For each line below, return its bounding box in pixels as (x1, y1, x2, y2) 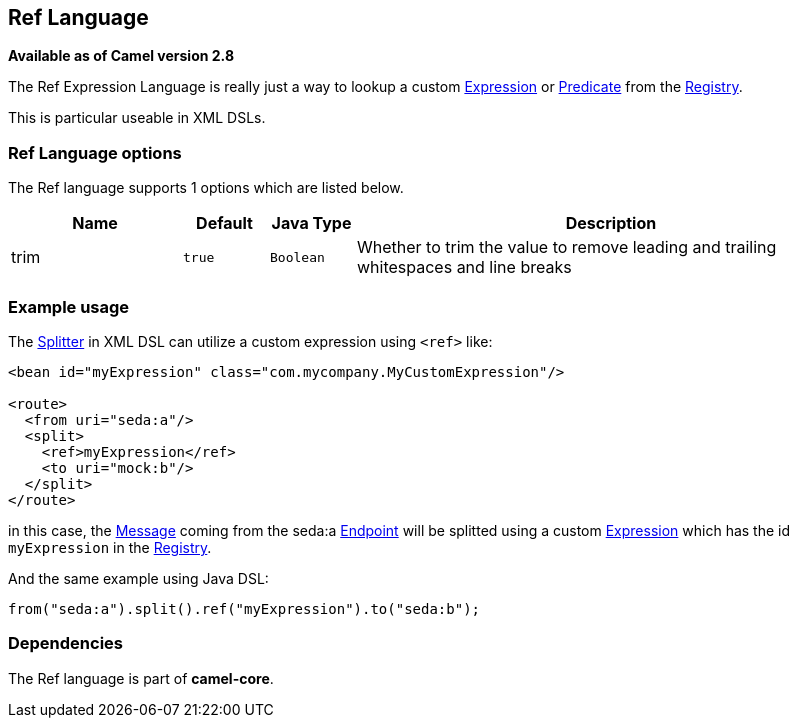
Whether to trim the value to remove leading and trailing (357, 237, 777, 258)
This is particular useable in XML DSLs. (8, 109, 266, 127)
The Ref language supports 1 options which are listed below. (8, 179, 404, 197)
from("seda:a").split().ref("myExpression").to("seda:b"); (8, 600, 481, 617)
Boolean (270, 249, 325, 265)
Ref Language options (8, 142, 182, 163)
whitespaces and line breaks (357, 257, 572, 278)
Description (565, 213, 657, 234)
